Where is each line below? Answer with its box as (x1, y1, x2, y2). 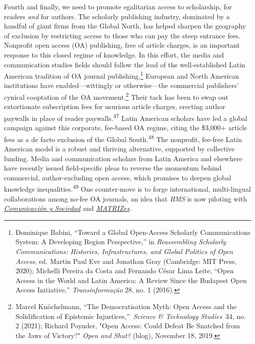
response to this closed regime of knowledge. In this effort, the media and (4, 49, 224, 59)
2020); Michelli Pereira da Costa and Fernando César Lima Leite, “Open (15, 265, 234, 276)
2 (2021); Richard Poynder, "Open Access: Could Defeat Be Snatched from (15, 320, 240, 331)
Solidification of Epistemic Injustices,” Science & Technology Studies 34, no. (15, 311, 246, 321)
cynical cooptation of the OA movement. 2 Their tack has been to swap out (4, 90, 229, 102)
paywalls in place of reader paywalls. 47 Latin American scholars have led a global (4, 111, 248, 123)
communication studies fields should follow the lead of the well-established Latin (4, 59, 245, 69)
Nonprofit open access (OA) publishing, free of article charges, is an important (4, 40, 240, 50)
